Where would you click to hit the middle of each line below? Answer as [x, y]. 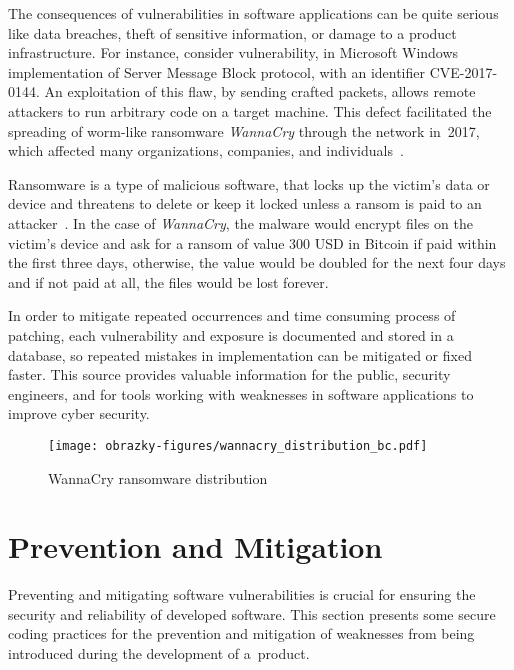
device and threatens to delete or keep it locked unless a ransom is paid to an [245, 203]
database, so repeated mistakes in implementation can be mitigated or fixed [240, 354]
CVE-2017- [463, 71]
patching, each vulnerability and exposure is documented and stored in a [231, 334]
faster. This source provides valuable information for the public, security [229, 374]
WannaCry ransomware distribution [158, 477]
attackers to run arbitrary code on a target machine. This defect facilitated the [250, 110]
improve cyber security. [79, 413]
